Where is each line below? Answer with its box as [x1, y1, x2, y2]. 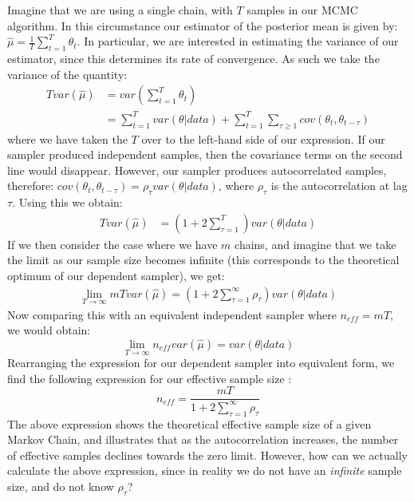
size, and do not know [7, 477, 114, 494]
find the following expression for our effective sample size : [7, 370, 292, 386]
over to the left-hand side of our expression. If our [141, 130, 385, 147]
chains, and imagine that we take [235, 235, 396, 252]
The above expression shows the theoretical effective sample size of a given [7, 415, 372, 432]
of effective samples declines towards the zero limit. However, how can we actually [7, 446, 408, 463]
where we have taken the [7, 130, 128, 147]
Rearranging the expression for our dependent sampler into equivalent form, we [7, 354, 395, 371]
